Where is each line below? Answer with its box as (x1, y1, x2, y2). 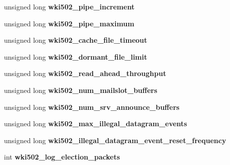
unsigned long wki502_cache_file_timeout (4, 35, 147, 45)
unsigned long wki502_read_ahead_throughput (4, 68, 166, 79)
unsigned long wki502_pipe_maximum (4, 18, 134, 28)
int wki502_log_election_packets (4, 152, 120, 162)
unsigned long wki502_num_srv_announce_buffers (4, 101, 180, 112)
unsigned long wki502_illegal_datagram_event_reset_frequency (4, 135, 227, 145)
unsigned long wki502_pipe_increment (4, 1, 135, 11)
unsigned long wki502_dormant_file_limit (4, 51, 147, 62)
